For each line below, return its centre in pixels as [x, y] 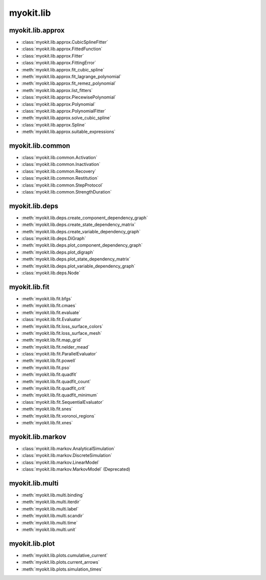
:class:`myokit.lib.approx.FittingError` [59, 63]
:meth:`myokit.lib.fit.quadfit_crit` [54, 388]
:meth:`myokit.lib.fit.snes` [47, 409]
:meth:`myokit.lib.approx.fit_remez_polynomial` [69, 83]
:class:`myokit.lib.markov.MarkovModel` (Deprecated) [76, 469]
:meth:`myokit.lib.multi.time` [50, 522]
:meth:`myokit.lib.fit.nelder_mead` [55, 347]
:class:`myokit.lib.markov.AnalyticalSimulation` [68, 449]
